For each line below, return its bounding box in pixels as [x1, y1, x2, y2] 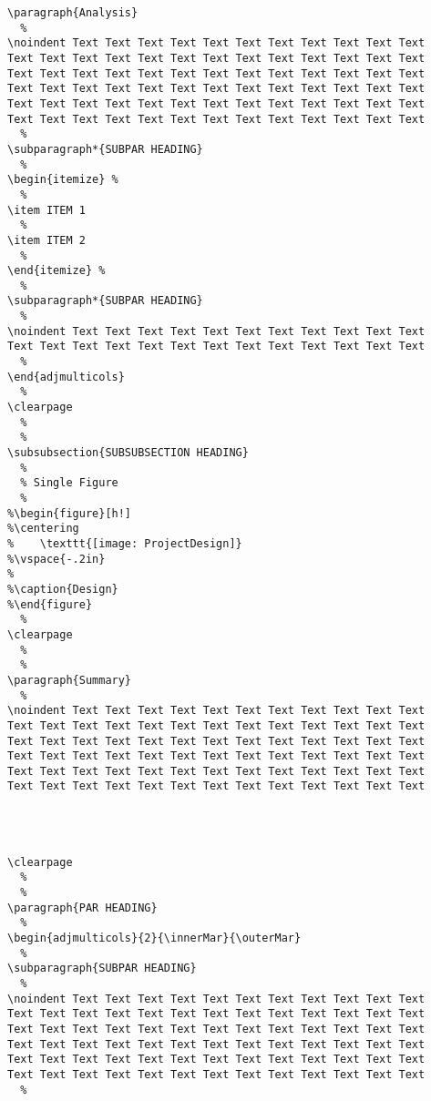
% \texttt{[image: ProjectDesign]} [7, 536, 242, 550]
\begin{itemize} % [7, 173, 118, 187]
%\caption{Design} [7, 582, 118, 596]
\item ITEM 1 [7, 203, 86, 217]
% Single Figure [20, 476, 118, 490]
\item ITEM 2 [7, 233, 86, 247]
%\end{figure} [7, 597, 93, 611]
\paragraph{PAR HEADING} [7, 901, 158, 914]
